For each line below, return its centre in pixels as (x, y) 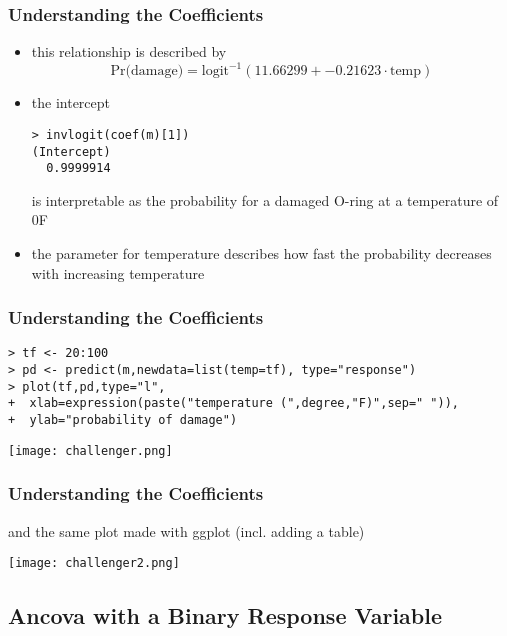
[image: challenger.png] (90, 450)
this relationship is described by (129, 51)
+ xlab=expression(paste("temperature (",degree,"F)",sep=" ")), (234, 403)
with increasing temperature (118, 272)
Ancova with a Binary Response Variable (225, 615)
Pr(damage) (147, 71)
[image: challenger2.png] (94, 563)
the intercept (71, 102)
